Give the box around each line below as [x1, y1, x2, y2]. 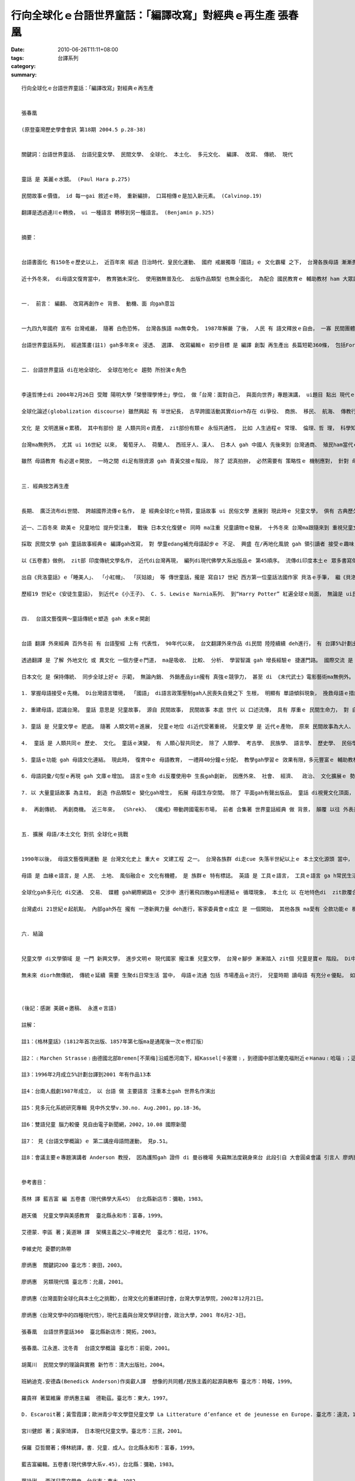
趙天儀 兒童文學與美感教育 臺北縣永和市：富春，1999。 [21, 1212, 166, 1219]
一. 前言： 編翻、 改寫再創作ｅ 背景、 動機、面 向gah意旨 [21, 300, 175, 307]
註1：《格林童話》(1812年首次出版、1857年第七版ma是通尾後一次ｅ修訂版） [21, 1038, 207, 1045]
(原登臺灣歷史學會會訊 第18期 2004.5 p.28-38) [21, 126, 146, 133]
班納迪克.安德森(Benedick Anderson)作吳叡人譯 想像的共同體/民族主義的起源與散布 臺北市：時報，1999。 [21, 1378, 296, 1384]
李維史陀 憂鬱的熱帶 [21, 1245, 72, 1252]
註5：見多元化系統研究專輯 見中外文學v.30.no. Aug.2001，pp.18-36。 [21, 1104, 204, 1111]
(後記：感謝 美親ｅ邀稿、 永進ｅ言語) [21, 1005, 117, 1012]
